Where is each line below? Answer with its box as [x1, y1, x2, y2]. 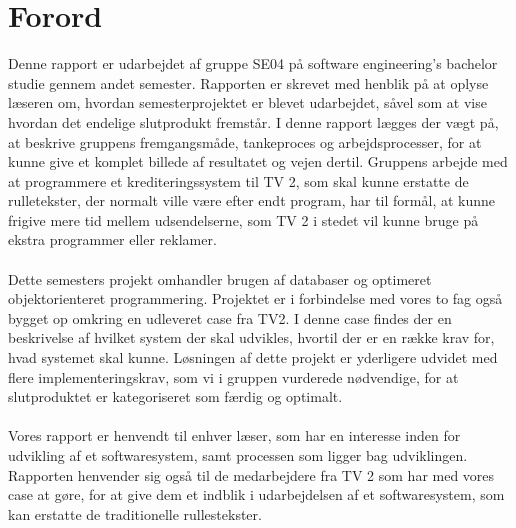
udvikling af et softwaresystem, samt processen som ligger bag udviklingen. [8, 445, 468, 465]
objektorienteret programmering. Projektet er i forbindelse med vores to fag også [8, 288, 503, 309]
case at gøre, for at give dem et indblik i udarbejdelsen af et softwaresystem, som [8, 484, 505, 505]
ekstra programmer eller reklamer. [8, 229, 217, 250]
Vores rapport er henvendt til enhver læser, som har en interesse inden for [8, 425, 461, 446]
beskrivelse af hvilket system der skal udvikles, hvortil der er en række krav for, [8, 327, 495, 348]
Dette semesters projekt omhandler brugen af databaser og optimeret [8, 268, 432, 289]
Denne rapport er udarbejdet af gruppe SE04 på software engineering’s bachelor [8, 53, 498, 74]
